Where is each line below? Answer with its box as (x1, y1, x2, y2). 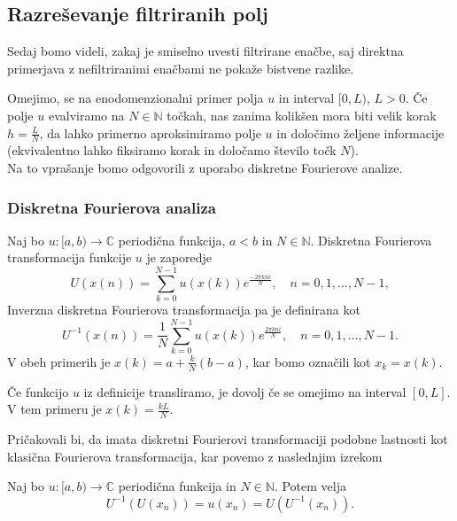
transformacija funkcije (7, 248, 132, 267)
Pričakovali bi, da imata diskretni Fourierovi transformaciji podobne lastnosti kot (7, 430, 448, 448)
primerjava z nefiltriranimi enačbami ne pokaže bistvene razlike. (7, 58, 354, 77)
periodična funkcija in (118, 477, 236, 495)
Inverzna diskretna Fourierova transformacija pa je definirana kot (7, 300, 360, 319)
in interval (278, 89, 335, 107)
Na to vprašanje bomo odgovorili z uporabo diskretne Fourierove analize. (7, 159, 403, 176)
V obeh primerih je (7, 352, 111, 370)
